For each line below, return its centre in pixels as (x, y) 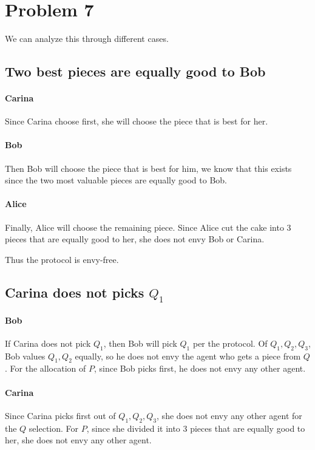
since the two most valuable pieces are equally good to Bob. (116, 180)
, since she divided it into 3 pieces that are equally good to (196, 428)
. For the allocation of (46, 368)
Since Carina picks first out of (60, 415)
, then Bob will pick (140, 343)
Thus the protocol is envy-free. (62, 259)
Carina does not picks (75, 292)
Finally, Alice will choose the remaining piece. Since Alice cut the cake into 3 (148, 227)
